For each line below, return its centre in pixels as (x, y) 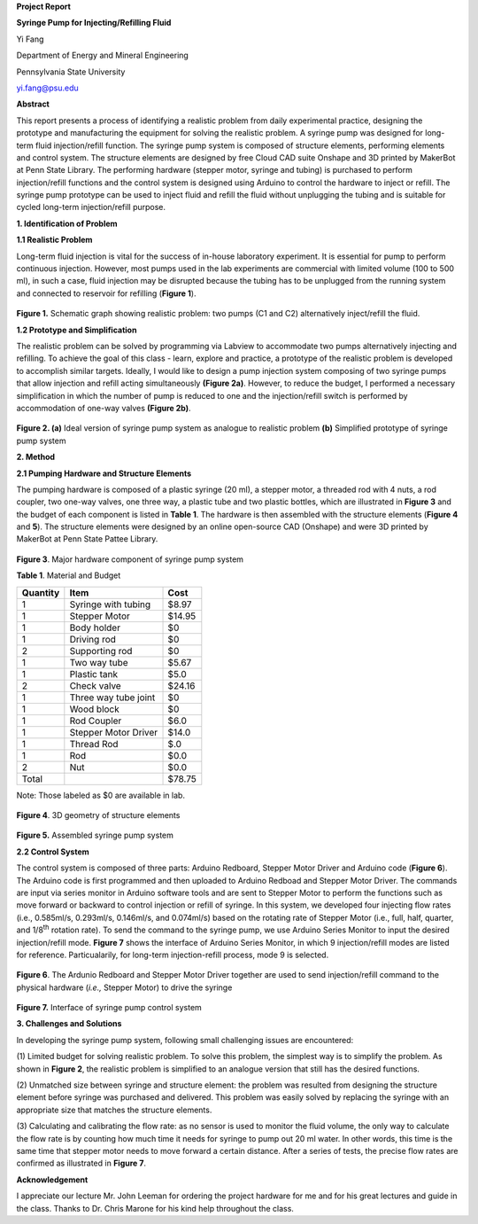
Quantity (41, 592)
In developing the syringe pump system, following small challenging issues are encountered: (185, 1040)
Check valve (95, 685)
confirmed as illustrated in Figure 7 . (81, 1163)
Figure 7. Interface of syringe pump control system (109, 1008)
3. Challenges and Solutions (69, 1024)
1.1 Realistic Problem (54, 240)
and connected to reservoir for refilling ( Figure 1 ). (106, 293)
